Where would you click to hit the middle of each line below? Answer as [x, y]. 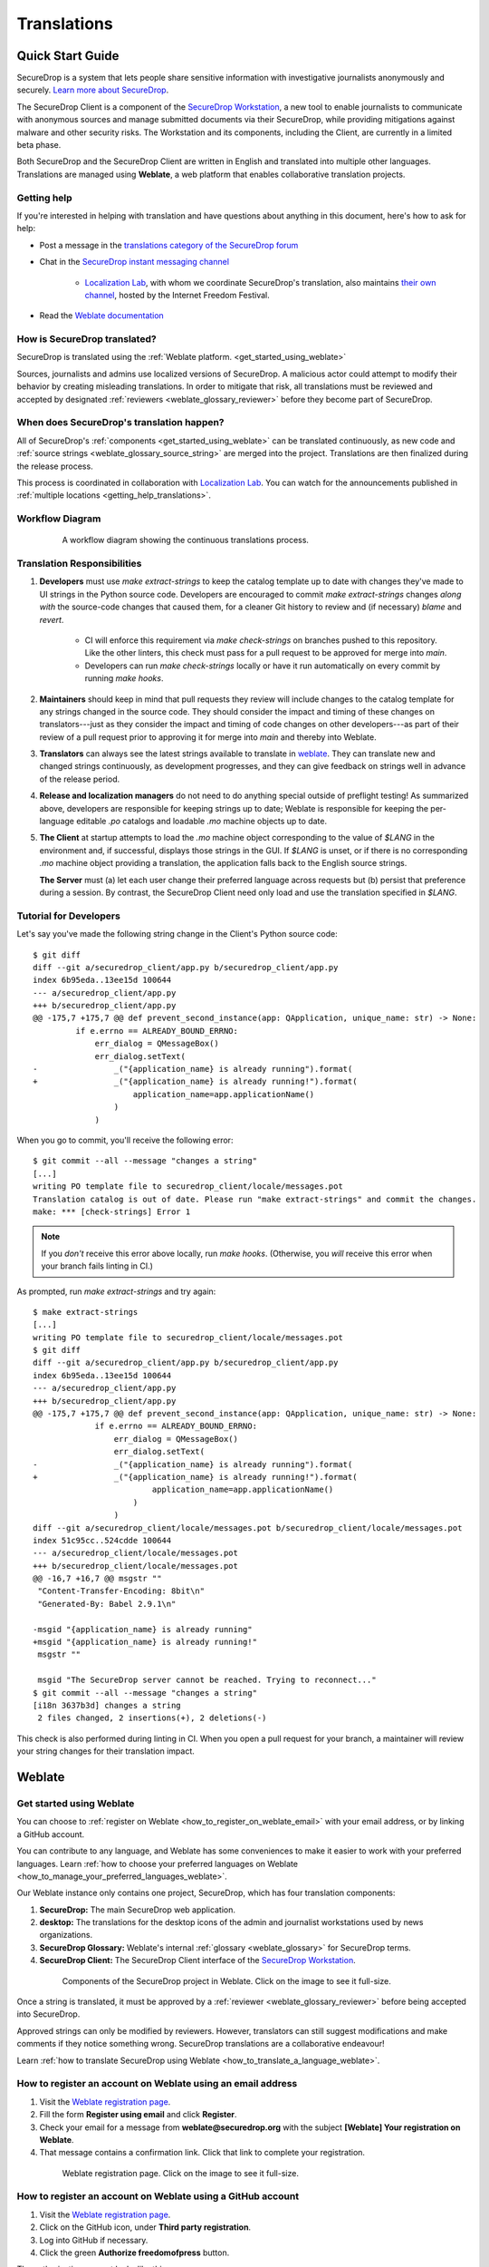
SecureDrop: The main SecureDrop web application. [137, 1910]
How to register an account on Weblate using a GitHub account [158, 2196]
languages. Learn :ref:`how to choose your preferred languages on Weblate [158, 1863]
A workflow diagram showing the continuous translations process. [186, 540]
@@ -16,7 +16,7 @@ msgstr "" [97, 1579]
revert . [52, 619]
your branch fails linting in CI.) [97, 1266]
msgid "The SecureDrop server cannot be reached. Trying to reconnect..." [207, 1680]
